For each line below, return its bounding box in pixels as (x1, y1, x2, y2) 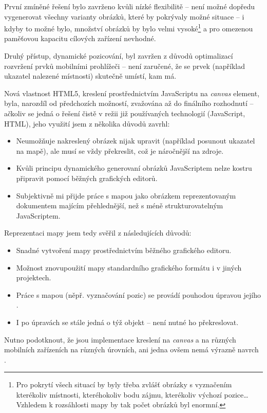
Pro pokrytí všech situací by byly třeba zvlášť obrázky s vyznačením (16, 379, 232, 390)
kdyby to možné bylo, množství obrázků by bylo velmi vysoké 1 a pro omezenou (4, 22, 253, 33)
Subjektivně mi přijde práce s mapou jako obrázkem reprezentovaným (16, 190, 236, 201)
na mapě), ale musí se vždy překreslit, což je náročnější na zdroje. (16, 145, 224, 156)
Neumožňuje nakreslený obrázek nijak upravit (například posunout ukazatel (16, 135, 255, 146)
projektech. (16, 272, 51, 283)
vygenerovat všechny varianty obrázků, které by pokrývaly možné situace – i (4, 11, 244, 22)
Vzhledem (16, 399, 47, 410)
